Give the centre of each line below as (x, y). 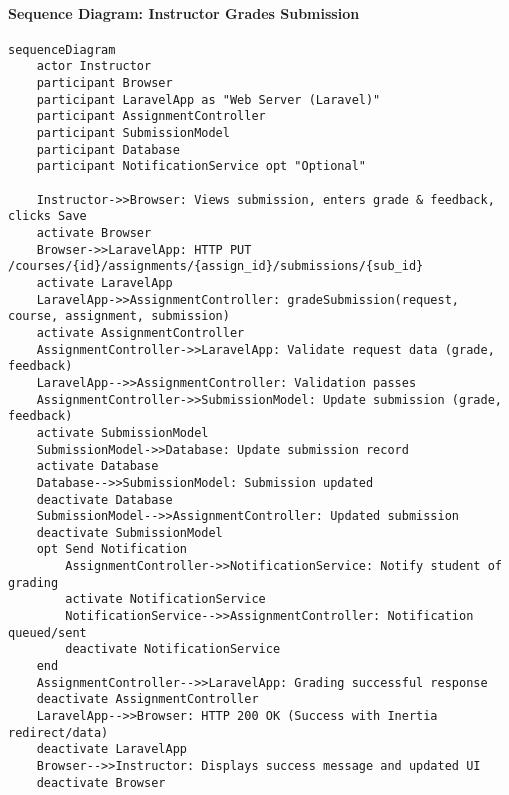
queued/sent (47, 632)
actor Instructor (94, 66)
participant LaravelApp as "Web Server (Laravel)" (208, 99)
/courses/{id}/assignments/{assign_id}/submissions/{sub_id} (216, 266)
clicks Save (47, 216)
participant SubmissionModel (133, 133)
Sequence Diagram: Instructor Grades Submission (184, 12)
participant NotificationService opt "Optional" (201, 166)
